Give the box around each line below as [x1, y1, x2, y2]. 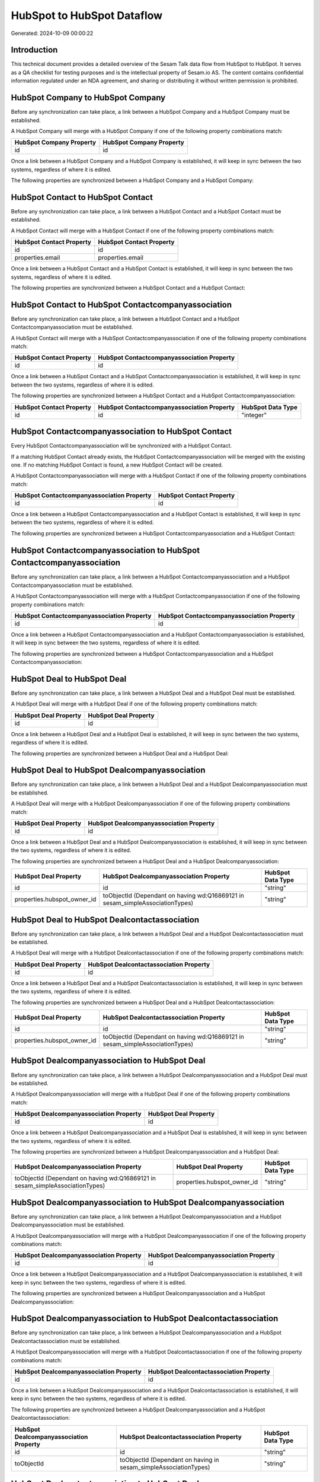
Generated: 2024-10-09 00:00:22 [11, 30, 94, 37]
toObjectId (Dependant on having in [119, 1455, 219, 1464]
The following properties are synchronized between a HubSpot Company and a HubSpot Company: [11, 177, 254, 184]
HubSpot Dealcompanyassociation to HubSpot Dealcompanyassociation [11, 1197, 284, 1208]
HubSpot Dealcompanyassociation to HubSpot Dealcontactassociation [11, 1314, 279, 1324]
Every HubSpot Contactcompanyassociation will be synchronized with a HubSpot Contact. [11, 442, 232, 449]
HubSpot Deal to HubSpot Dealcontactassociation [11, 915, 200, 925]
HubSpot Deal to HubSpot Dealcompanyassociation [11, 765, 206, 775]
